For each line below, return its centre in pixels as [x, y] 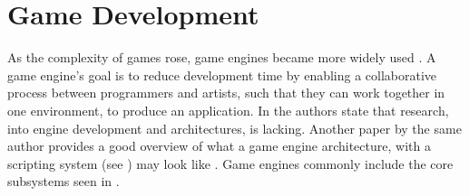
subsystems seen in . [64, 181]
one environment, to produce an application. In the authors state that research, [228, 110]
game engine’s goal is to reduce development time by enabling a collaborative [222, 75]
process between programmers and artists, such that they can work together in [226, 93]
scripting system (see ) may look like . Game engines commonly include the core [230, 163]
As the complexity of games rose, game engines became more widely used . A [222, 57]
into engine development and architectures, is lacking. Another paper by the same [234, 128]
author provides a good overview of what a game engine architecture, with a [219, 146]
